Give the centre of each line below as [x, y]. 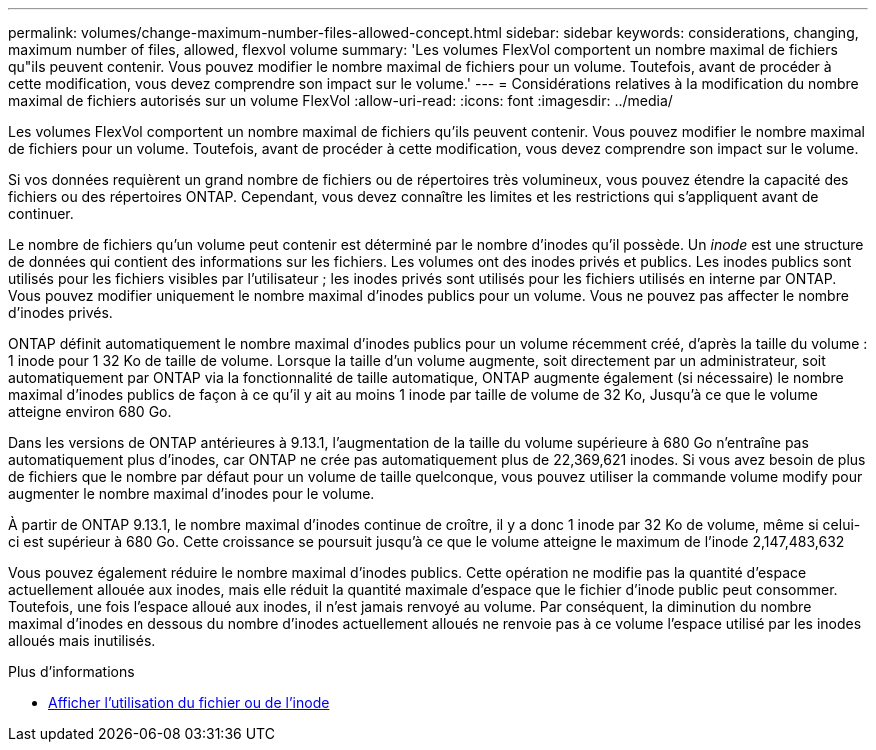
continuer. [41, 213]
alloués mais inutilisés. [82, 640]
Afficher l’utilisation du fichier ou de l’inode [189, 702]
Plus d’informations [71, 671]
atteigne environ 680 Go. [90, 411]
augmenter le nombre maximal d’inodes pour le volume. [191, 493]
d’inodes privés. [60, 312]
